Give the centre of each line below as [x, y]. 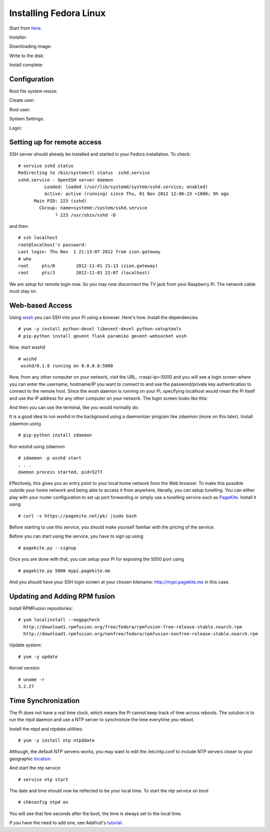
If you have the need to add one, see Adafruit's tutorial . [66, 823]
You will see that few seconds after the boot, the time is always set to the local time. [95, 813]
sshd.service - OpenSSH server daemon [66, 180]
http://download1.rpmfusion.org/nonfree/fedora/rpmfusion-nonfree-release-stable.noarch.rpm [141, 634]
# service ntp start [43, 779]
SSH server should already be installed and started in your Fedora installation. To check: [100, 154]
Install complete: [26, 65]
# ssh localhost [38, 238]
